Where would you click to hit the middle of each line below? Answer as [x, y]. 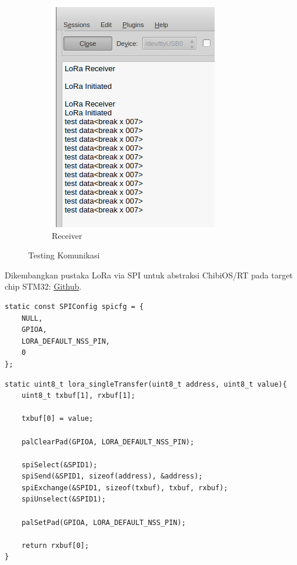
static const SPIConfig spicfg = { [74, 306]
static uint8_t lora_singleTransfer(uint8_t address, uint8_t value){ [146, 384]
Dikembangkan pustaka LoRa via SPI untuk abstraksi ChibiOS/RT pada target [149, 275]
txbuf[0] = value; [57, 419]
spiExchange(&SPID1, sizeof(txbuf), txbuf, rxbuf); [125, 488]
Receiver [67, 235]
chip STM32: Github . [43, 286]
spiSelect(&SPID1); [59, 465]
